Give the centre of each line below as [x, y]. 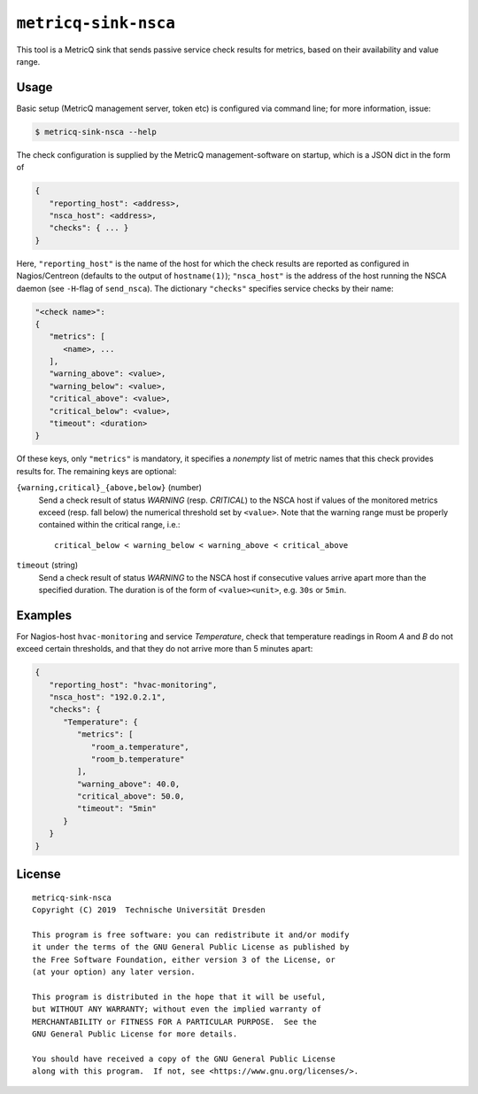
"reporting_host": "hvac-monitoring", [133, 684]
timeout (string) [47, 565]
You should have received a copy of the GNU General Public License [184, 1059]
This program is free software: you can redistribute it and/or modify [191, 934]
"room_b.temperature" [138, 759]
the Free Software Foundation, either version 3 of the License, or [184, 959]
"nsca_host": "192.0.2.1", [108, 697]
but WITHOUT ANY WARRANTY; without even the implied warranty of [177, 1009]
